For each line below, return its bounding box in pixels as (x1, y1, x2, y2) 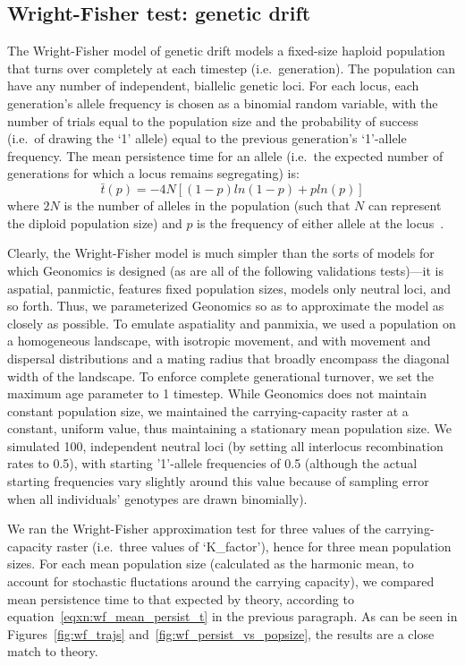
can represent (368, 196, 442, 215)
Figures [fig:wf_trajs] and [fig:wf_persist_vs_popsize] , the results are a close (7, 624, 435, 643)
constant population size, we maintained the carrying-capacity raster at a (7, 401, 409, 420)
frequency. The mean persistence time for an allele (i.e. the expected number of (7, 146, 444, 165)
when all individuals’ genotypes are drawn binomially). (7, 489, 308, 508)
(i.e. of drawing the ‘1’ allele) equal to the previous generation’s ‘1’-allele (7, 129, 407, 148)
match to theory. (7, 642, 98, 661)
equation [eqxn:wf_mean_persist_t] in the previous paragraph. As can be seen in (7, 607, 458, 626)
